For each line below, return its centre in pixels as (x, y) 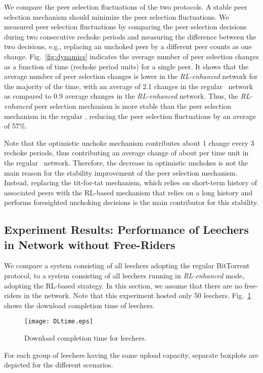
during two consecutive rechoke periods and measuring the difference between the (130, 36)
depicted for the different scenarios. (59, 365)
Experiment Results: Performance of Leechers (126, 230)
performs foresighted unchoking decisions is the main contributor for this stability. (131, 202)
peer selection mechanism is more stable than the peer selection (133, 106)
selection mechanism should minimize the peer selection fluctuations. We (117, 16)
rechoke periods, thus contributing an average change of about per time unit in (126, 153)
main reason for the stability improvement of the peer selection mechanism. (121, 172)
